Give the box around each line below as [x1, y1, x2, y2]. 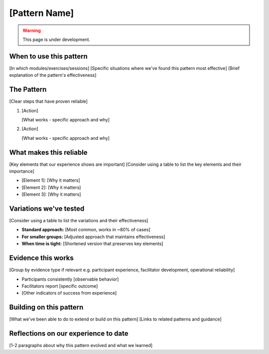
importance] [9, 168, 35, 174]
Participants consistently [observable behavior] [21, 276, 119, 282]
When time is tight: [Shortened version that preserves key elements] [21, 241, 163, 247]
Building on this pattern [9, 303, 84, 312]
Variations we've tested [9, 204, 85, 213]
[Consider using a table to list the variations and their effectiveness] [9, 218, 148, 224]
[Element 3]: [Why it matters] [21, 191, 81, 197]
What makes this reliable [9, 148, 88, 157]
